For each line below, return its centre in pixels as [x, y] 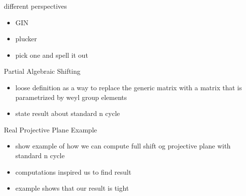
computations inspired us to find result [73, 171]
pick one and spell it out [52, 55]
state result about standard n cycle [67, 113]
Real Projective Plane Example [50, 129]
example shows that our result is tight [72, 188]
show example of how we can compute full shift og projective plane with [123, 146]
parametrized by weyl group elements [71, 97]
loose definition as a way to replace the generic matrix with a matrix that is [129, 87]
